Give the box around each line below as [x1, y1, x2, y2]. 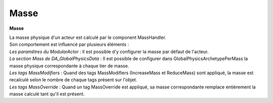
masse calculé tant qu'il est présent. [9, 91, 85, 97]
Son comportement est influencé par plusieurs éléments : [9, 41, 129, 47]
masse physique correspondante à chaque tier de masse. [9, 63, 129, 69]
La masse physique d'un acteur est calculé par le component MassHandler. [9, 34, 166, 40]
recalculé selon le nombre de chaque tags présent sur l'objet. [9, 77, 138, 83]
